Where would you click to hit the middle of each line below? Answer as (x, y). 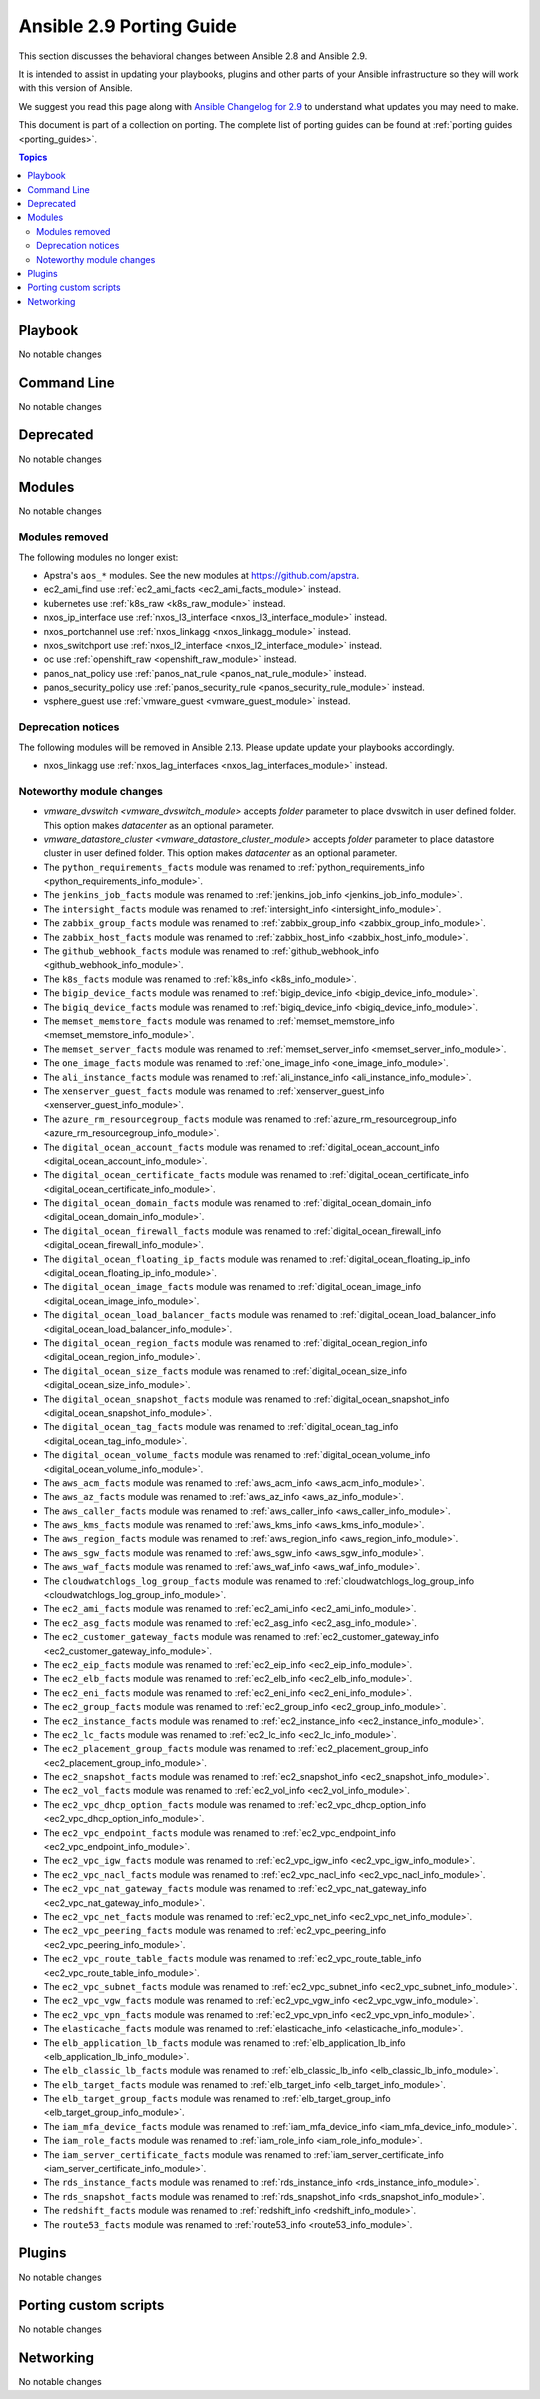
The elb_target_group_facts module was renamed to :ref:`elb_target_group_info (217, 2099)
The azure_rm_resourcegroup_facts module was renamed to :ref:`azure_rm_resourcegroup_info (250, 1119)
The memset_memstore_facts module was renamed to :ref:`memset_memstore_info (219, 1021)
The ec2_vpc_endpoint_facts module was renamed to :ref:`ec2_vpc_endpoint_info (220, 1832)
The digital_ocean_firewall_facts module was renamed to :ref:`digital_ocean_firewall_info (242, 1231)
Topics (33, 157)
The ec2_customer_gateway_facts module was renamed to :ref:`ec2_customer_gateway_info (241, 1637)
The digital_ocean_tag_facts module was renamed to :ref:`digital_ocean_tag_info (221, 1427)
